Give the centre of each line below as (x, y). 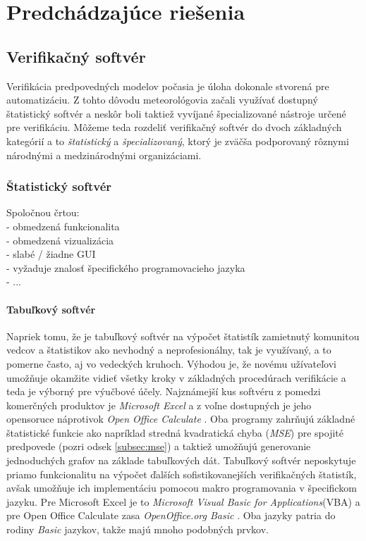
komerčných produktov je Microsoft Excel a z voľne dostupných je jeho (159, 405)
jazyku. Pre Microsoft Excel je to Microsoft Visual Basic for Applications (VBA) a (183, 501)
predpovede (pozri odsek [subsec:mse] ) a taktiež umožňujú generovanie (159, 446)
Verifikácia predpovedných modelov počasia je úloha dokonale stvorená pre (168, 86)
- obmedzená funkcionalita (63, 226)
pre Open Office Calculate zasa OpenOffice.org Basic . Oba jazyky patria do (171, 515)
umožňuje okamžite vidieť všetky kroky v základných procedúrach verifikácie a (176, 377)
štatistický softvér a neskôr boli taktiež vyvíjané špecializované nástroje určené (176, 113)
